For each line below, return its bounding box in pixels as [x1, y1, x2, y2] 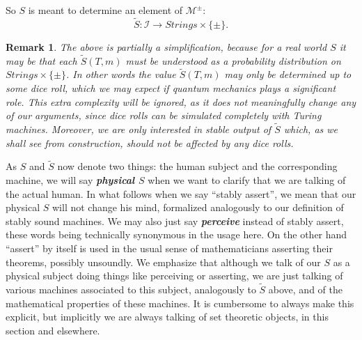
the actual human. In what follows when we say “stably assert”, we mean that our [6, 186, 356, 201]
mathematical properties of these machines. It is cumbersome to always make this [6, 295, 354, 310]
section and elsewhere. [6, 323, 100, 337]
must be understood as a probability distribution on [125, 53, 341, 68]
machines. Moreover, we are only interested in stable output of [6, 122, 271, 137]
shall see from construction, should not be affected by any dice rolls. [6, 135, 294, 150]
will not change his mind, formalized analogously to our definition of [52, 200, 344, 215]
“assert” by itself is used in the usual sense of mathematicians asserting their [6, 241, 333, 255]
